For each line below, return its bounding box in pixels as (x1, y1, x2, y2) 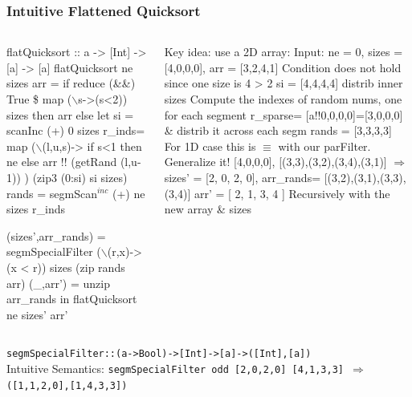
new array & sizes (164, 201, 251, 217)
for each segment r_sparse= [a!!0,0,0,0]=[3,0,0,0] (164, 106, 403, 123)
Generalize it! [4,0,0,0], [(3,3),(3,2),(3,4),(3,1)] (164, 153, 387, 170)
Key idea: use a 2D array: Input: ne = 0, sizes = (164, 43, 403, 60)
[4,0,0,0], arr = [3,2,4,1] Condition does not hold (164, 59, 402, 75)
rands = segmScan (6, 184, 97, 201)
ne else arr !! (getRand (6, 153, 117, 170)
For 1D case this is (164, 137, 256, 154)
